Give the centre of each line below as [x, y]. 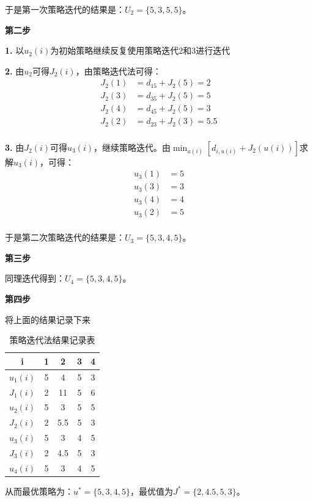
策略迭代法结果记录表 [52, 340]
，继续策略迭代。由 [132, 147]
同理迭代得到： [35, 278]
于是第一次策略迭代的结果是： [65, 9]
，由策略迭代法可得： [118, 71]
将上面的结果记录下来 [48, 319]
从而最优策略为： [39, 491]
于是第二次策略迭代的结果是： [65, 237]
